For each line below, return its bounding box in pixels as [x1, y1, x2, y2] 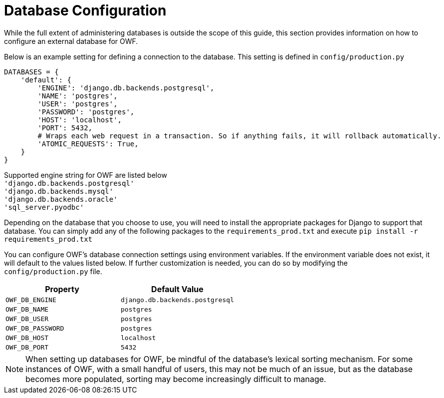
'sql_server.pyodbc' [4, 203, 84, 211]
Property [45, 284, 79, 294]
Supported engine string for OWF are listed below [4, 170, 167, 179]
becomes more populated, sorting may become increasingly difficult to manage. [25, 374, 326, 384]
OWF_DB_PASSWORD [5, 324, 64, 332]
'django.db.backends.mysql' [4, 187, 114, 195]
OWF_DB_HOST [5, 334, 49, 342]
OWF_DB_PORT [5, 343, 49, 351]
